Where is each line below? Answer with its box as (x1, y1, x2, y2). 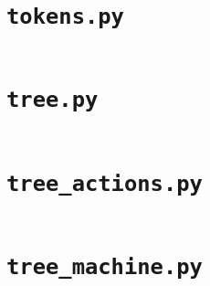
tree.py (6, 87, 99, 113)
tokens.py (6, 4, 124, 30)
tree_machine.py (6, 253, 203, 280)
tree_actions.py (6, 170, 203, 196)
